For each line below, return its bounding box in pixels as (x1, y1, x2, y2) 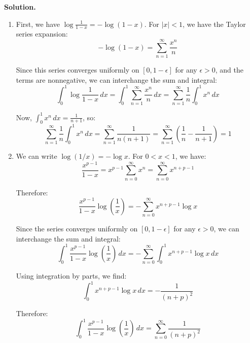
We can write (16, 151, 57, 161)
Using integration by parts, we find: (16, 270, 127, 281)
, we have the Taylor (182, 18, 246, 29)
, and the (215, 64, 243, 75)
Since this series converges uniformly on (16, 64, 139, 75)
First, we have (16, 18, 60, 29)
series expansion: (16, 28, 68, 39)
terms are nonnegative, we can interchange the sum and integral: (16, 74, 217, 85)
